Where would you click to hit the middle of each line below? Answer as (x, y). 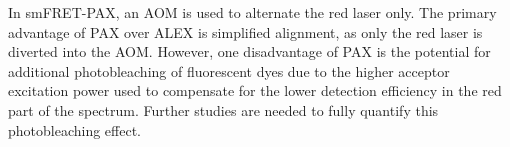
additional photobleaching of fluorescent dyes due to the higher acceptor (229, 70)
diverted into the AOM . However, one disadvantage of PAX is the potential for (249, 51)
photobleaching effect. (74, 129)
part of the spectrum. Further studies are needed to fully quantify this (223, 109)
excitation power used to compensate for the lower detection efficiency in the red (255, 90)
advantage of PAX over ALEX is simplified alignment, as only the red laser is (245, 31)
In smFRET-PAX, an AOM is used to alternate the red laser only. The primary (252, 12)
